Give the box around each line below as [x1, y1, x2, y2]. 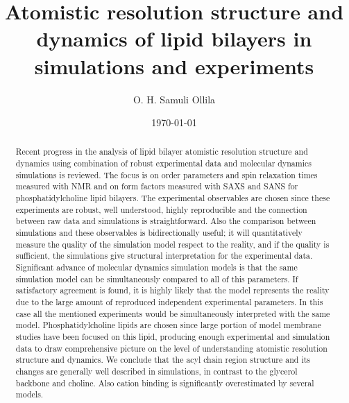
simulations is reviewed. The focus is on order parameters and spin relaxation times [15, 169, 318, 180]
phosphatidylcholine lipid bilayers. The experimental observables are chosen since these [15, 192, 330, 204]
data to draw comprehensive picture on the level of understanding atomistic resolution [15, 342, 327, 354]
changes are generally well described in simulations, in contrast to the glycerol [15, 365, 298, 377]
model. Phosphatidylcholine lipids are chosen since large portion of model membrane [15, 319, 321, 331]
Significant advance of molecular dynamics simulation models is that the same [15, 261, 298, 273]
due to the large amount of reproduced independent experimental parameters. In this [15, 296, 323, 308]
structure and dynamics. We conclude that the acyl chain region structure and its [15, 354, 311, 366]
